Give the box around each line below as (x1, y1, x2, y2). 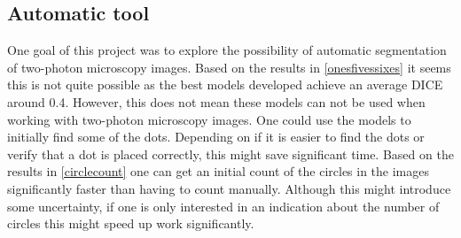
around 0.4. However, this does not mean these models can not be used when (7, 92, 426, 111)
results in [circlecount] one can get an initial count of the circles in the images (7, 162, 430, 180)
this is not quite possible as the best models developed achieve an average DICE (7, 75, 443, 94)
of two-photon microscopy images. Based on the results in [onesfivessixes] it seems (7, 58, 451, 76)
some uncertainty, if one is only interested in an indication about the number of (7, 196, 440, 215)
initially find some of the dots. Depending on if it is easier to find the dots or (7, 127, 425, 146)
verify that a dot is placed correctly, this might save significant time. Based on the (7, 144, 454, 163)
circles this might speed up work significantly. (7, 214, 254, 233)
